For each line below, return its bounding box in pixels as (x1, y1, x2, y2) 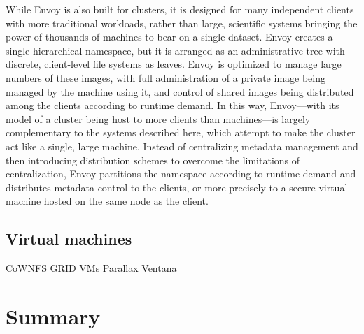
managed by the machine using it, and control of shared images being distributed (6, 84, 354, 99)
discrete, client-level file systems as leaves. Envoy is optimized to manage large (6, 57, 342, 71)
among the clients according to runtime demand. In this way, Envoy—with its (6, 98, 339, 112)
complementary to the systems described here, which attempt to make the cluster (6, 125, 356, 140)
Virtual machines (6, 228, 132, 249)
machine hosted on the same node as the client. (6, 194, 209, 208)
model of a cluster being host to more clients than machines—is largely (6, 111, 311, 126)
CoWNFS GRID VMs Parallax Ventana (6, 261, 177, 275)
